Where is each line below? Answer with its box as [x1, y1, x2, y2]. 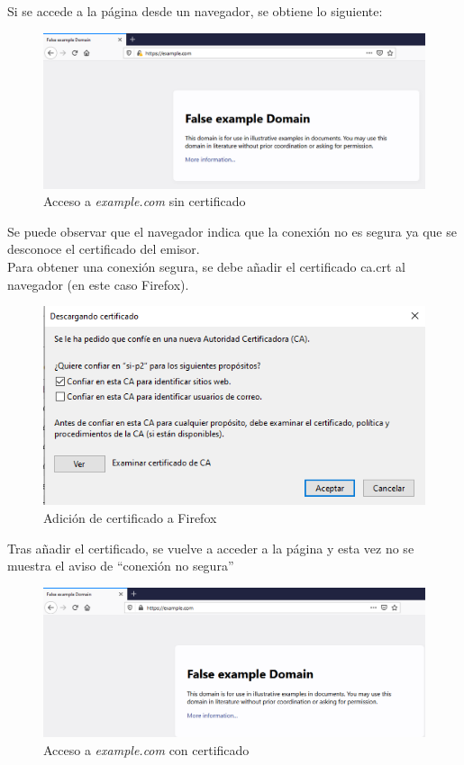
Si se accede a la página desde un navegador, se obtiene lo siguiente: [7, 2, 383, 20]
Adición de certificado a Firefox [43, 508, 217, 526]
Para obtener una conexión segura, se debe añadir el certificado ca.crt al [7, 257, 405, 276]
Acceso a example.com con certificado [43, 740, 250, 759]
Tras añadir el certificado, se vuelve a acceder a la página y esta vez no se [7, 538, 414, 557]
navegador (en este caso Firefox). [7, 274, 189, 293]
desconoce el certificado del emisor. [7, 239, 200, 258]
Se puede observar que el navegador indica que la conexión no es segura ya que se [7, 221, 457, 240]
